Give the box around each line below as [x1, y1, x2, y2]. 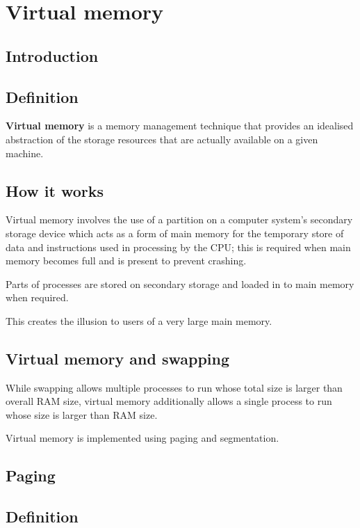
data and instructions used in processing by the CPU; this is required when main [6, 239, 351, 254]
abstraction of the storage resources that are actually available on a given [6, 131, 318, 146]
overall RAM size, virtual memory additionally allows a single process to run [6, 394, 332, 408]
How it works [6, 179, 104, 201]
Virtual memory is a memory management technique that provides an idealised [6, 118, 354, 133]
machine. [6, 145, 44, 160]
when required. [6, 290, 69, 305]
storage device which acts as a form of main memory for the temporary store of [6, 225, 344, 240]
